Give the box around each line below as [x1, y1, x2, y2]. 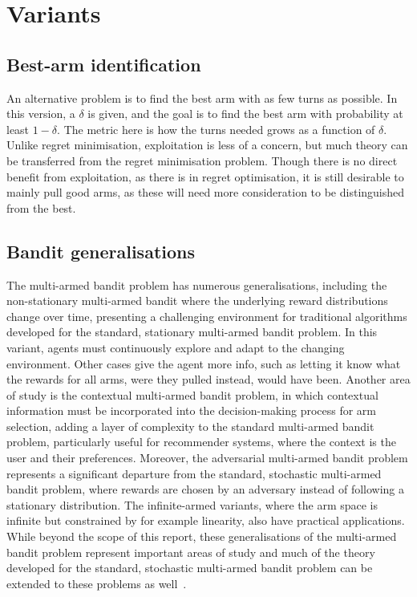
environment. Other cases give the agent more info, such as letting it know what [6, 355, 401, 372]
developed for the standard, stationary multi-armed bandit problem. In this [6, 323, 378, 340]
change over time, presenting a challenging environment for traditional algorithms [6, 307, 407, 324]
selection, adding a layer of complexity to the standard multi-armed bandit [6, 417, 374, 434]
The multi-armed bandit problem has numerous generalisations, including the [6, 276, 387, 293]
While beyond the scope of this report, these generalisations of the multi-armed [6, 528, 397, 545]
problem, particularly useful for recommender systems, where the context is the [6, 433, 396, 450]
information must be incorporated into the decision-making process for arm [6, 402, 377, 419]
